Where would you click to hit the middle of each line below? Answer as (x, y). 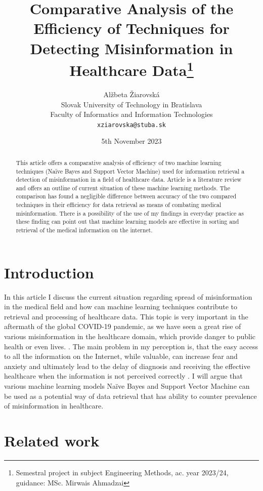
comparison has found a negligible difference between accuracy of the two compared (126, 196)
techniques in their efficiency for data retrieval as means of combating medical (119, 205)
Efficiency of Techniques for (131, 28)
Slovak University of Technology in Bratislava (131, 104)
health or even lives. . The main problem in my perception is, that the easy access (131, 346)
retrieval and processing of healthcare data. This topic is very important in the (126, 316)
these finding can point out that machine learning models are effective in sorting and (127, 221)
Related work (52, 440)
